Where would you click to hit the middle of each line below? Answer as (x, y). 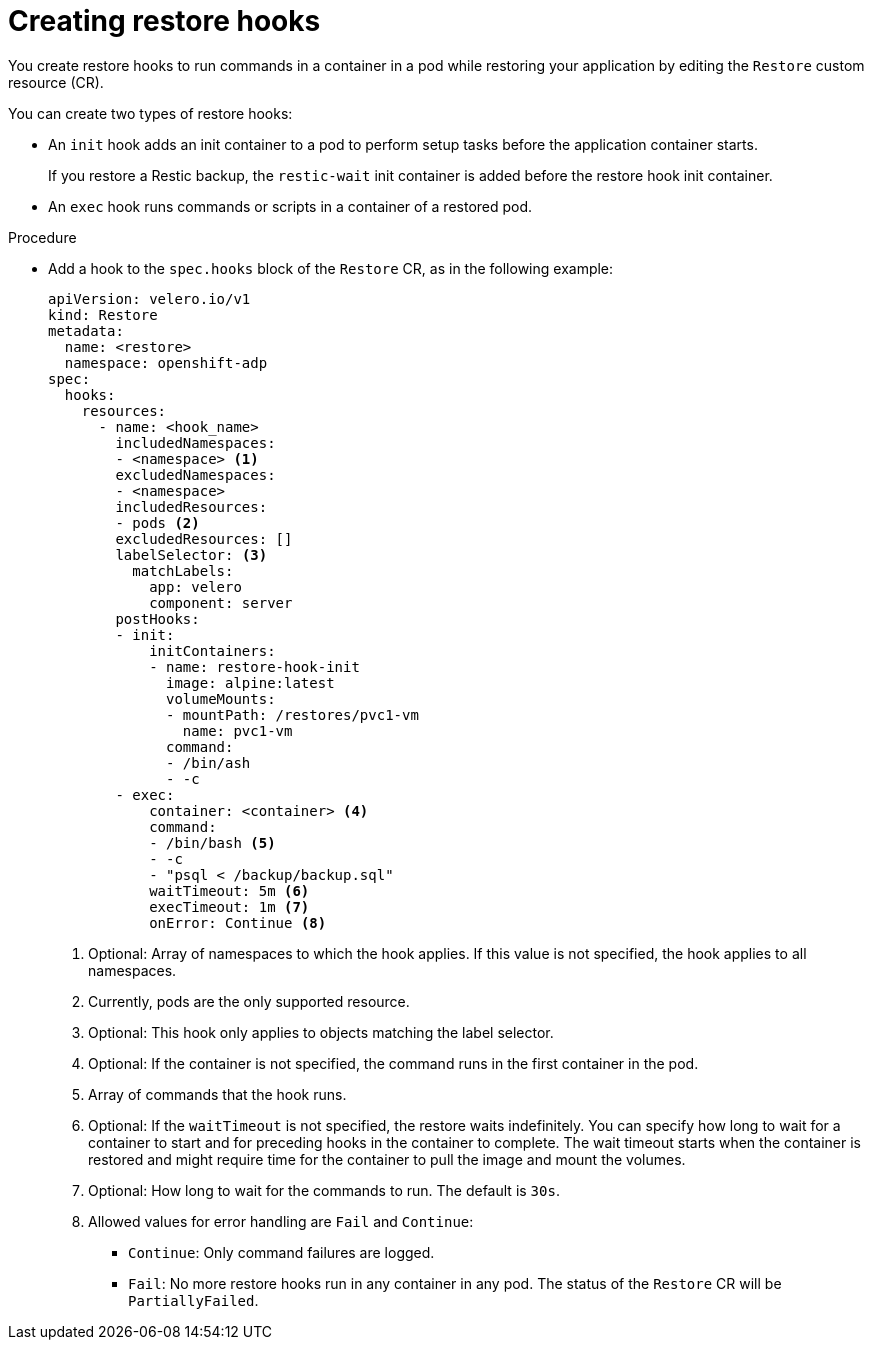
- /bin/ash (208, 762)
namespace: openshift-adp (166, 362)
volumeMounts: (221, 698)
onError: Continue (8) (238, 922)
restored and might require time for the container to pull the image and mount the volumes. (387, 1159)
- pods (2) (157, 522)
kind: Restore (103, 314)
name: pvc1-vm (237, 730)
